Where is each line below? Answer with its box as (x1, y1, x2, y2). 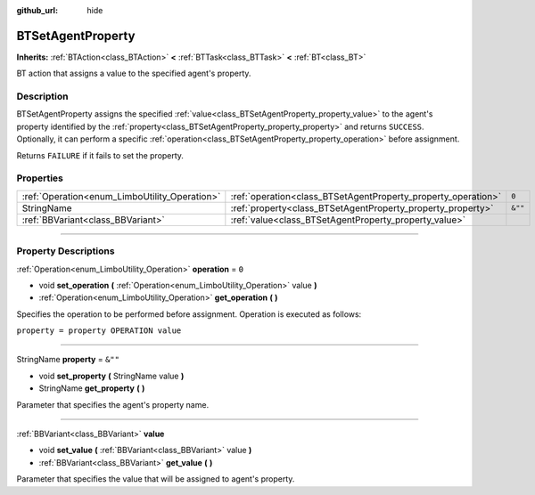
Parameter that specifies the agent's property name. (16, 399, 210, 410)
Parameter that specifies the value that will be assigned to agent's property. (16, 474, 295, 484)
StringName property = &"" (16, 354, 120, 365)
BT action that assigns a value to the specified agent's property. (16, 68, 251, 79)
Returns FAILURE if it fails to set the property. (16, 150, 185, 160)
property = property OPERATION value (16, 326, 182, 336)
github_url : (16, 5, 58, 15)
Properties (16, 172, 64, 184)
